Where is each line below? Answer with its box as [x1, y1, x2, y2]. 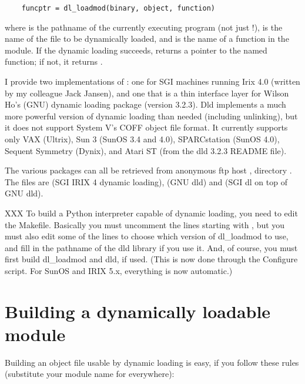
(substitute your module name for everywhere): [5, 368, 175, 380]
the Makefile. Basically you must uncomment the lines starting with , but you [5, 218, 285, 231]
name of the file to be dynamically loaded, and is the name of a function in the [5, 32, 289, 45]
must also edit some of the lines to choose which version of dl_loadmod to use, [5, 230, 289, 242]
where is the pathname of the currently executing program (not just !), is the [5, 21, 283, 33]
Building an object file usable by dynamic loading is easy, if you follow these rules [5, 356, 299, 368]
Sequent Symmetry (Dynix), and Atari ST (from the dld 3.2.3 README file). [5, 144, 287, 156]
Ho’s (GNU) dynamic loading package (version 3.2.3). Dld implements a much [5, 98, 286, 111]
